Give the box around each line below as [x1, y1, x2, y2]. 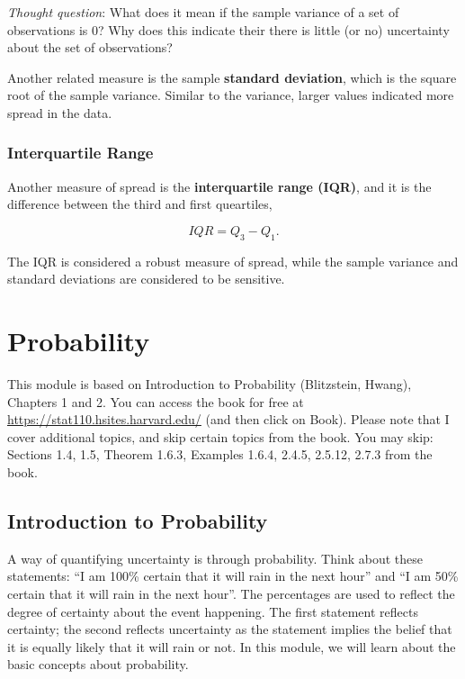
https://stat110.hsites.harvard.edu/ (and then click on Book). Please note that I [7, 410, 450, 429]
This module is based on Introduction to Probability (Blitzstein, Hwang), [7, 375, 412, 394]
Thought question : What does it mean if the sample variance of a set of [7, 3, 399, 21]
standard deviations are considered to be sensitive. [7, 269, 285, 288]
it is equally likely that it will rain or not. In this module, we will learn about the [7, 637, 456, 656]
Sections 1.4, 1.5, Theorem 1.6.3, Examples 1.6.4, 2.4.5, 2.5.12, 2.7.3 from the [7, 445, 433, 464]
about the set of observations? [7, 38, 173, 57]
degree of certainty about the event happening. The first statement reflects [7, 602, 418, 620]
